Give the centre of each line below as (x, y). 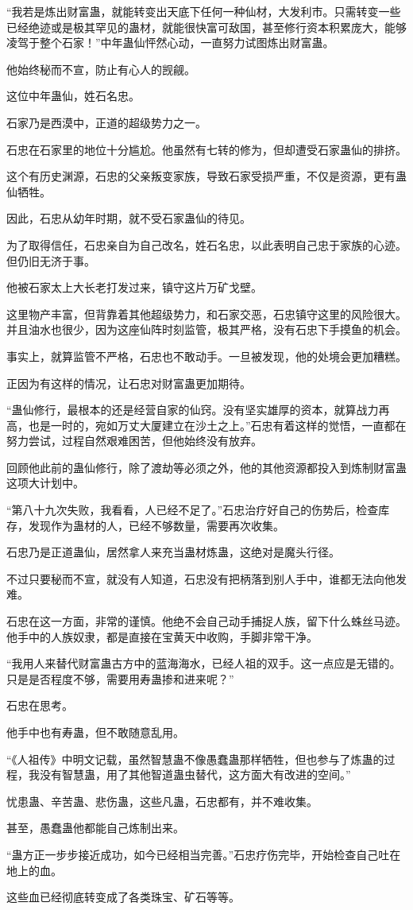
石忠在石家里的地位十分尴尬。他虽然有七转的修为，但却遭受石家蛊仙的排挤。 (206, 149)
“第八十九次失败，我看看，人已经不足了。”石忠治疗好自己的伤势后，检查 (193, 510)
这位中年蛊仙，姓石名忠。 (73, 96)
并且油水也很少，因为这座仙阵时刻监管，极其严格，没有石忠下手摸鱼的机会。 (206, 329)
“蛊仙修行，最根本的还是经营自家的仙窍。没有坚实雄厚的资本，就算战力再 (198, 410)
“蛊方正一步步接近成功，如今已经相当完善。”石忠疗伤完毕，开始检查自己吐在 (204, 854)
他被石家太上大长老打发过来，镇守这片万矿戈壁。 (134, 287)
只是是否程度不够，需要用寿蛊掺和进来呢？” (120, 678)
